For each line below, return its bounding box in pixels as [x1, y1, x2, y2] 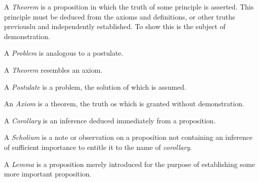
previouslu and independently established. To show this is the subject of [4, 21, 226, 32]
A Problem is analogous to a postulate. [4, 48, 123, 58]
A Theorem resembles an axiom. [4, 64, 103, 75]
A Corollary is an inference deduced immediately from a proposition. [4, 115, 216, 125]
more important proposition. [4, 168, 92, 179]
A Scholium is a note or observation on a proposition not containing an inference [4, 132, 252, 142]
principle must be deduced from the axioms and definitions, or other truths [4, 11, 235, 22]
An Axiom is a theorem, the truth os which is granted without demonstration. [4, 98, 244, 109]
